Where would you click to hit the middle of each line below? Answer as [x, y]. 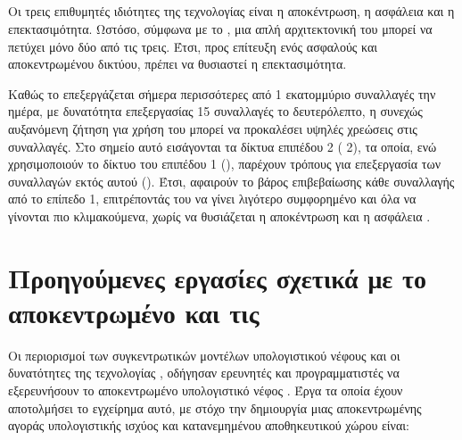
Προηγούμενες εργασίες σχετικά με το [217, 277]
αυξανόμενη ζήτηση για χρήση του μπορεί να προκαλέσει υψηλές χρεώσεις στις [213, 128]
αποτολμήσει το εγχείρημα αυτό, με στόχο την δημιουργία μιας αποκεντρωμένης [215, 407]
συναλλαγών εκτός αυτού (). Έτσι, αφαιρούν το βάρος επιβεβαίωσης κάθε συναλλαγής [231, 181]
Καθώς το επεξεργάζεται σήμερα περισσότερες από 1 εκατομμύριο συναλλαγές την [222, 93]
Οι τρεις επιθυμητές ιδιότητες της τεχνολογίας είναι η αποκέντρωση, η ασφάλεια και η [231, 11]
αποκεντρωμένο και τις [134, 312]
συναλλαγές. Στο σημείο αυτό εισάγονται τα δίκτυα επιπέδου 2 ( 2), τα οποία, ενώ [223, 146]
